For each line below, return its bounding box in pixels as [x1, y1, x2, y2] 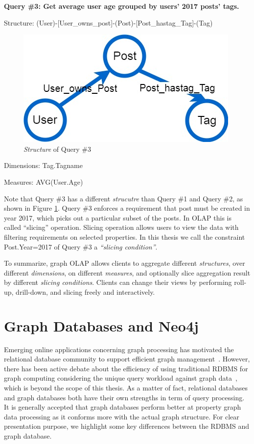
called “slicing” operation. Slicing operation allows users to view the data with [4, 222, 239, 232]
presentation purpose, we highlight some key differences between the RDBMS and [4, 421, 250, 431]
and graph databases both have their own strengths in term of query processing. [4, 392, 245, 402]
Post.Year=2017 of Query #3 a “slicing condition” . [4, 241, 158, 251]
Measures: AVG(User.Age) [4, 176, 83, 187]
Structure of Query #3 [23, 143, 91, 154]
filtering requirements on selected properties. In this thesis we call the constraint [4, 231, 245, 242]
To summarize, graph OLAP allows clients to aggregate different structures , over [4, 258, 245, 268]
